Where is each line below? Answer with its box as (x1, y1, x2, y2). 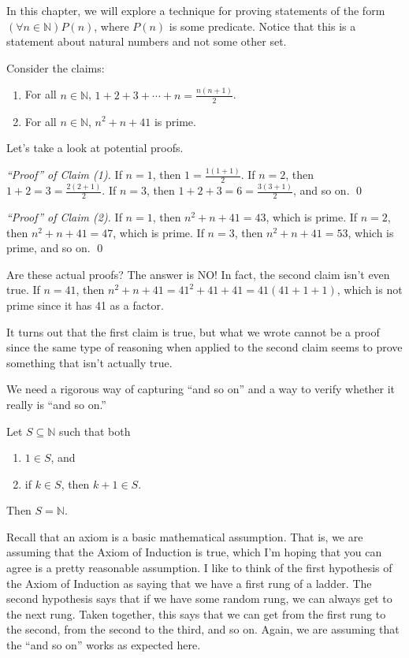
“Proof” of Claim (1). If (6, 166, 122, 183)
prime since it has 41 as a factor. (6, 296, 164, 313)
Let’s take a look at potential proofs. (6, 139, 184, 156)
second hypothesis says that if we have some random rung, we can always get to (6, 590, 392, 607)
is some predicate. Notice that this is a (169, 17, 356, 34)
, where (94, 17, 129, 34)
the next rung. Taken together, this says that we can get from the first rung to (6, 605, 386, 622)
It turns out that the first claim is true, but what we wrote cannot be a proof (6, 323, 380, 340)
